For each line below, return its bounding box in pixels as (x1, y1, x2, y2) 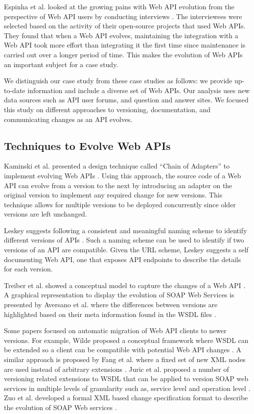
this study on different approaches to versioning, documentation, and (4, 104, 211, 114)
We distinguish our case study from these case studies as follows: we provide (4, 75, 232, 86)
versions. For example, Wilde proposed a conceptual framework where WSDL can (4, 335, 249, 345)
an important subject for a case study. (4, 59, 118, 69)
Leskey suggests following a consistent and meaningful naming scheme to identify (4, 225, 247, 235)
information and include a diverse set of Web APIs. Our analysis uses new (27, 85, 250, 95)
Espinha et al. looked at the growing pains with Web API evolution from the (4, 1, 234, 11)
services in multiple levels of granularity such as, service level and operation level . (4, 383, 251, 393)
